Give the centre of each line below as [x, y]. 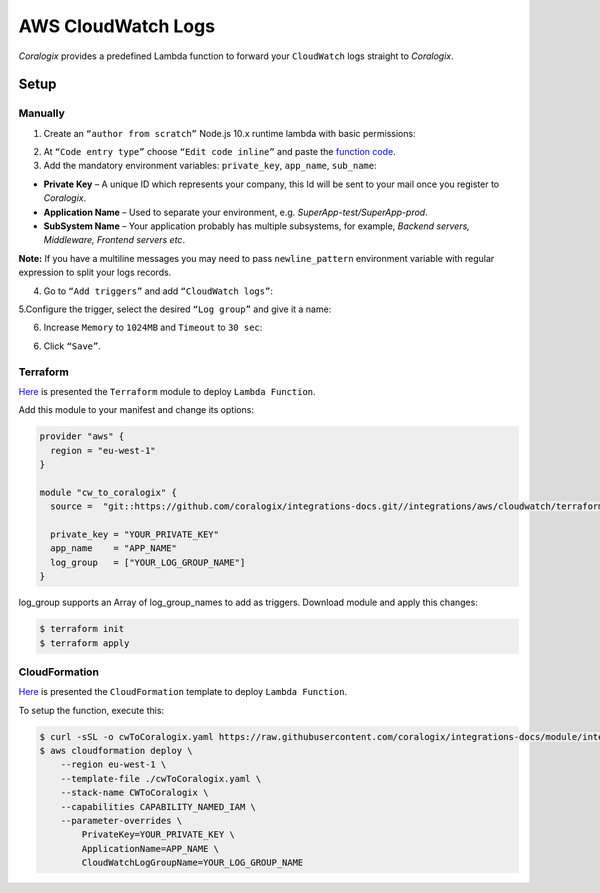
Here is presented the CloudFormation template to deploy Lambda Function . [183, 692]
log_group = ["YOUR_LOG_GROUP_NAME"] [148, 562]
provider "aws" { [82, 436]
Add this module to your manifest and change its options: [136, 410]
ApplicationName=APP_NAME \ [150, 848]
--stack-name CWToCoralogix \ [134, 793]
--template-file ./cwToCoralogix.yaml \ [161, 778]
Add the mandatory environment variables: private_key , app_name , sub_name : [210, 166]
